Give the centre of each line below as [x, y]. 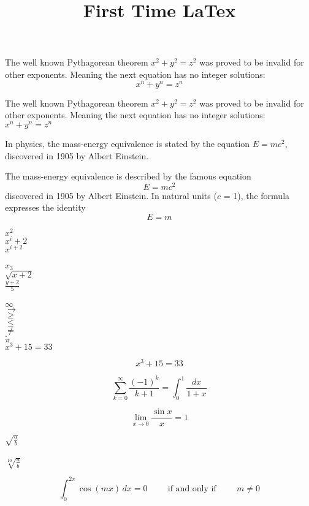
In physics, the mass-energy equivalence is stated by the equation [128, 143]
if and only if [192, 489]
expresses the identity [45, 207]
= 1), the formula [257, 195]
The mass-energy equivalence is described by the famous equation [128, 176]
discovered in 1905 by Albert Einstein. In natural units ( [111, 195]
